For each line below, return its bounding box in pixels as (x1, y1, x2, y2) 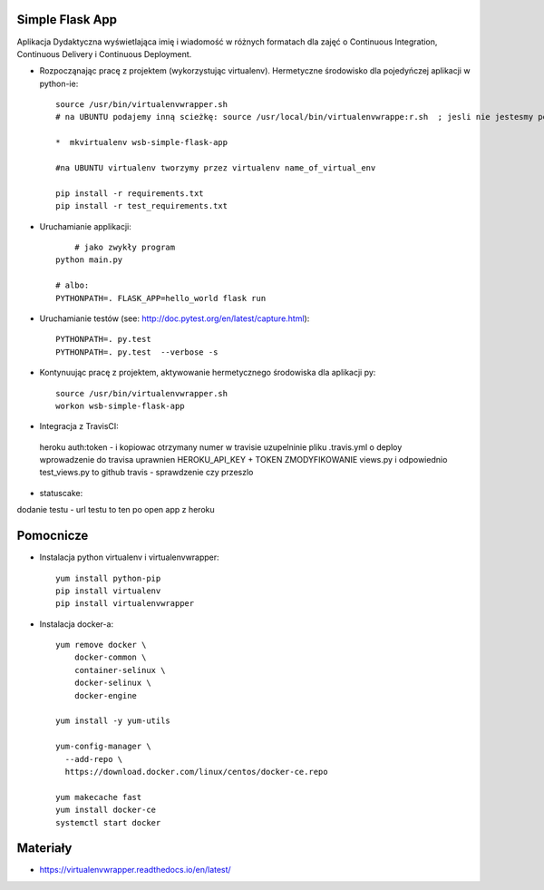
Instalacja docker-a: (39, 618, 113, 630)
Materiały (16, 840, 73, 856)
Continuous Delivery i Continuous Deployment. (16, 48, 192, 59)
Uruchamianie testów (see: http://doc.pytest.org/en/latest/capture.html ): (39, 313, 310, 324)
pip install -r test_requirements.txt (55, 200, 228, 211)
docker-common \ (73, 652, 147, 662)
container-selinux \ (73, 665, 166, 675)
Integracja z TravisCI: (39, 421, 120, 432)
